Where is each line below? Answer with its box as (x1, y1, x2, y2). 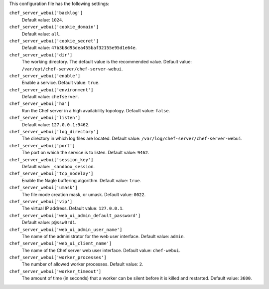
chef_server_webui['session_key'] (9, 157, 94, 162)
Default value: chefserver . (21, 94, 79, 100)
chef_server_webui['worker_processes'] (9, 255, 107, 261)
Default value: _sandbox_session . (21, 163, 95, 169)
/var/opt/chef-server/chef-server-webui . (21, 65, 123, 72)
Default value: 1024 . (21, 16, 63, 22)
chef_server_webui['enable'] (9, 73, 81, 78)
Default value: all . (21, 30, 61, 37)
